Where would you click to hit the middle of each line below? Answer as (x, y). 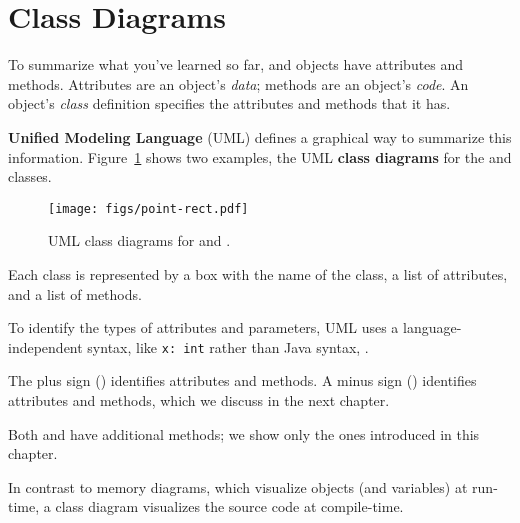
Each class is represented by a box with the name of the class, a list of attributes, (258, 273)
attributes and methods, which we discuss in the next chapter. (199, 399)
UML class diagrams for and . (139, 240)
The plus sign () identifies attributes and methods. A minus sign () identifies (242, 380)
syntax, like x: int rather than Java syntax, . (228, 346)
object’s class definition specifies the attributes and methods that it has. (229, 103)
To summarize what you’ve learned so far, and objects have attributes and (236, 64)
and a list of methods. (75, 293)
